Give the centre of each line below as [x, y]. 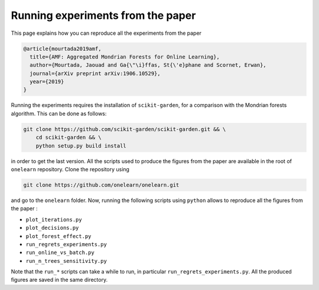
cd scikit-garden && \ [69, 138]
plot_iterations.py [54, 219]
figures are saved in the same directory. [59, 280]
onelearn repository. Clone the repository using [70, 169]
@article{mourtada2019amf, [62, 48]
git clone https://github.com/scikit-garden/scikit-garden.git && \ [125, 129]
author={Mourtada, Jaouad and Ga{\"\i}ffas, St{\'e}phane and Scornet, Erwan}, [148, 65]
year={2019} [47, 82]
